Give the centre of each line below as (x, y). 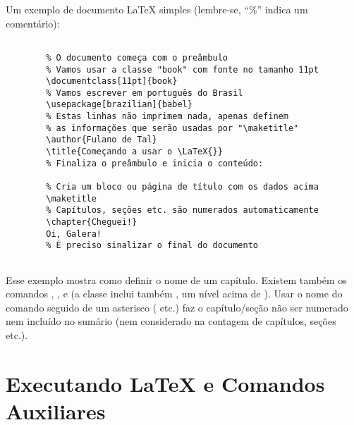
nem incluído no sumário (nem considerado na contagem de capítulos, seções (171, 321)
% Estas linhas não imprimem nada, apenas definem (167, 117)
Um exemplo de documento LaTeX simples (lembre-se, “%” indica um (157, 9)
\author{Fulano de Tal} (102, 140)
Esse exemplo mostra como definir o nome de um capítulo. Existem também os (176, 279)
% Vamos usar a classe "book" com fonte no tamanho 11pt (182, 69)
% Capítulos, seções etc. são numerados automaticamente (182, 210)
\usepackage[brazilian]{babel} (119, 105)
